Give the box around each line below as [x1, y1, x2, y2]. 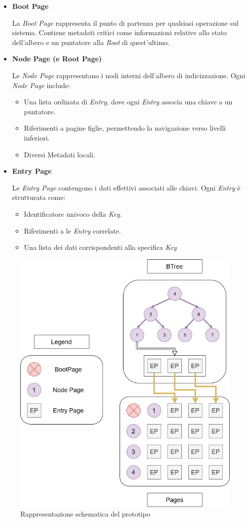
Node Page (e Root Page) [12, 53, 102, 64]
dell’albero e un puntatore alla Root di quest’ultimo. [12, 37, 170, 47]
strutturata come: [12, 192, 66, 202]
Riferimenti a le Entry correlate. [24, 225, 121, 236]
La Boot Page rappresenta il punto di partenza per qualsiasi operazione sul [12, 17, 239, 28]
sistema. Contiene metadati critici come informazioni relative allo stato [12, 27, 227, 38]
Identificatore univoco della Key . [24, 208, 122, 219]
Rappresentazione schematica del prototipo [20, 509, 150, 519]
